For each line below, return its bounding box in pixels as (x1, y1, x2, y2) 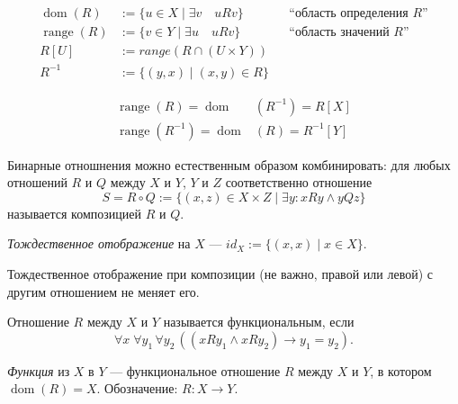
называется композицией (7, 203, 141, 222)
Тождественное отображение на (7, 234, 191, 253)
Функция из (7, 361, 70, 380)
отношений (7, 173, 67, 192)
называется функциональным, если (163, 312, 355, 331)
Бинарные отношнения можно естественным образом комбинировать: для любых (7, 155, 451, 174)
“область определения (289, 7, 409, 21)
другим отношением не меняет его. (7, 282, 200, 301)
